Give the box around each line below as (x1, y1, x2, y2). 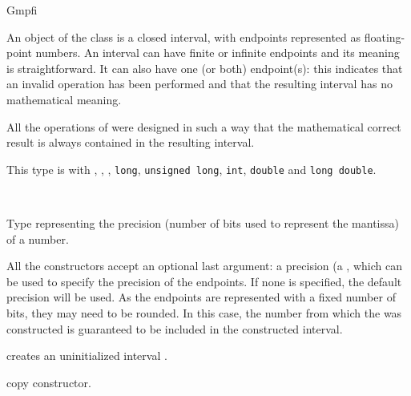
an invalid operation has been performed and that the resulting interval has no (6, 75, 393, 92)
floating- (364, 28, 405, 45)
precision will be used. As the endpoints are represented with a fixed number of (6, 289, 396, 305)
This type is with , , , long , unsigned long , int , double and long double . (6, 160, 377, 177)
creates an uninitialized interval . (6, 347, 167, 364)
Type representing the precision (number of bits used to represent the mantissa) (6, 215, 399, 231)
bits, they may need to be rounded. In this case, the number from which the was (6, 304, 402, 321)
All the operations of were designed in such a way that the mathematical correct (6, 118, 401, 135)
